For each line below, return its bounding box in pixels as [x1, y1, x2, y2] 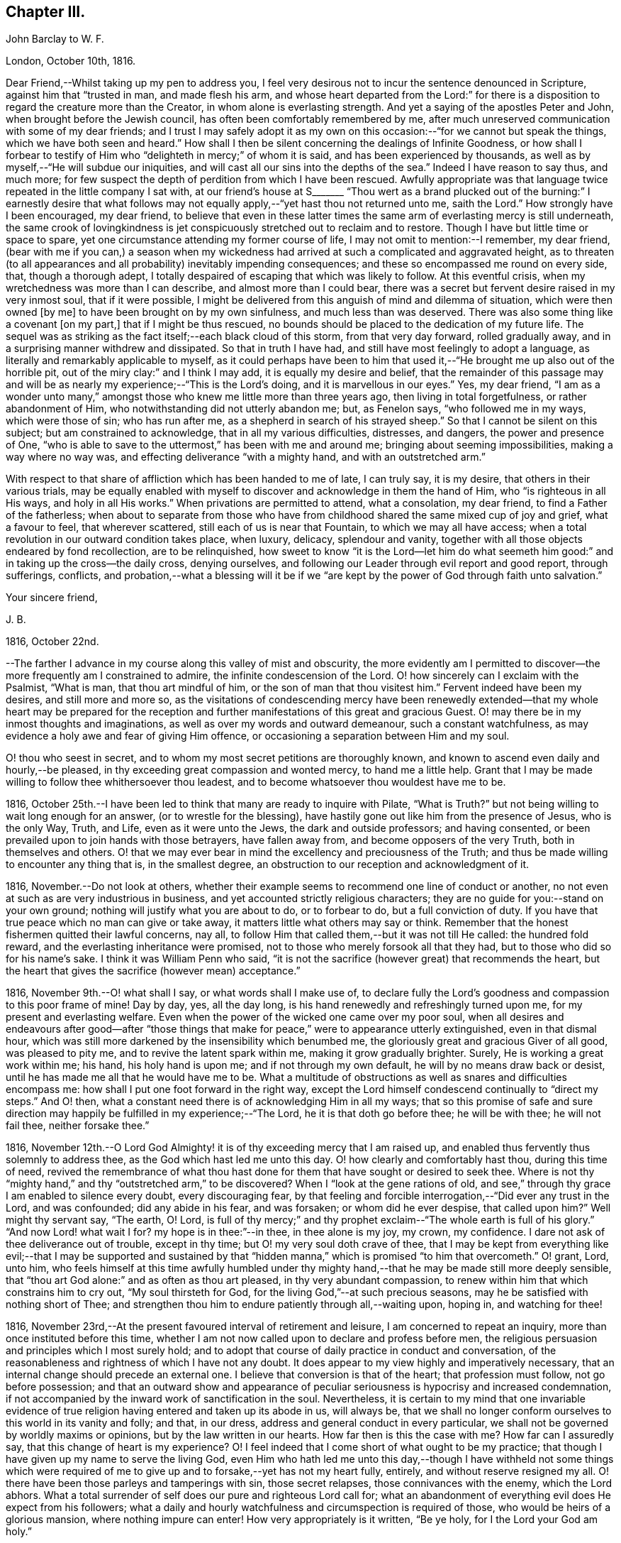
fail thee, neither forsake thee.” [6, 1119, 150, 1132]
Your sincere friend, [6, 591, 98, 604]
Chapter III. [6, 3, 86, 21]
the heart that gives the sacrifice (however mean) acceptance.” [6, 965, 301, 977]
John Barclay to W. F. [6, 33, 104, 45]
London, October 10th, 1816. [6, 55, 136, 67]
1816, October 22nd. [6, 635, 99, 648]
